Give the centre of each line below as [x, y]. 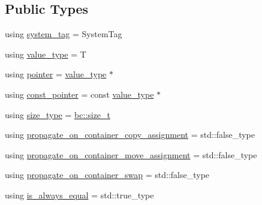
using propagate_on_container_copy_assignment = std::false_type [130, 135]
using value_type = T [46, 54]
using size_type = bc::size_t [58, 114]
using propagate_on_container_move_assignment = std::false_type [131, 154]
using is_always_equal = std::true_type [79, 195]
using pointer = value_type [56, 74]
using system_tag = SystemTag [64, 34]
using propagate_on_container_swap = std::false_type [107, 175]
